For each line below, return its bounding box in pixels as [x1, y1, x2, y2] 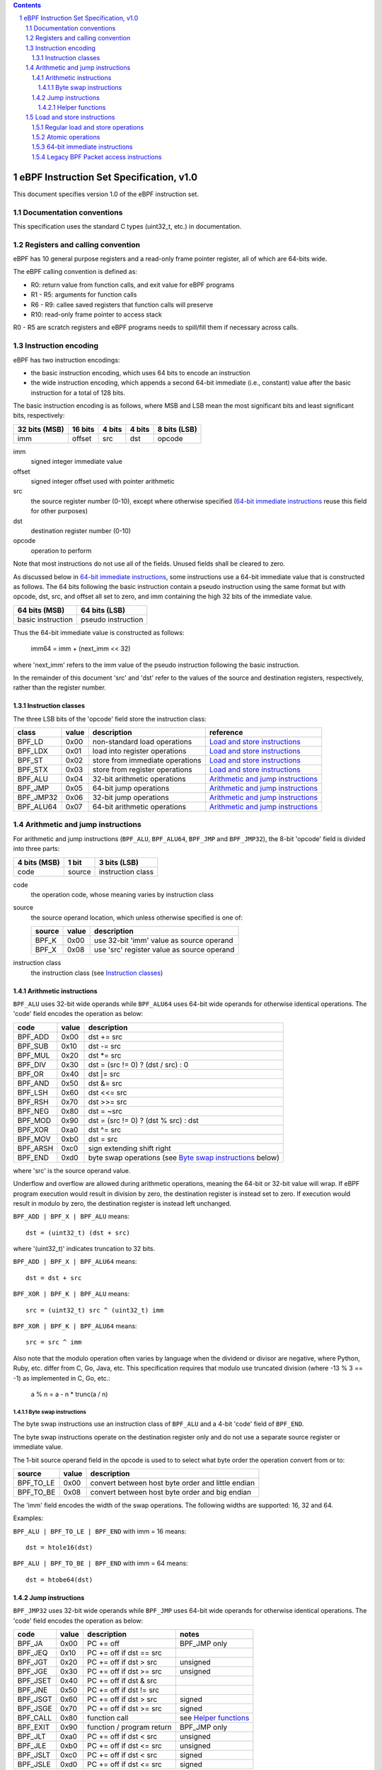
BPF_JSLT [17, 1750, 51, 1760]
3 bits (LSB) [98, 857, 139, 867]
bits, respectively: [13, 411, 65, 420]
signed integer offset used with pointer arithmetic [30, 477, 175, 486]
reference [209, 728, 243, 738]
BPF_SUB [17, 1041, 49, 1051]
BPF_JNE [17, 1685, 48, 1695]
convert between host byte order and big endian [90, 1487, 252, 1497]
